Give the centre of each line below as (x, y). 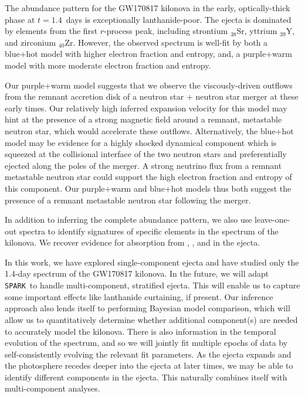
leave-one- (272, 220)
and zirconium (30, 42)
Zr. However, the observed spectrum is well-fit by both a (166, 42)
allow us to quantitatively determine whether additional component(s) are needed (151, 319)
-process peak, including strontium (166, 31)
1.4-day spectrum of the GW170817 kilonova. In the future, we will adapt (137, 273)
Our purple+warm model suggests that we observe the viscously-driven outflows (149, 85)
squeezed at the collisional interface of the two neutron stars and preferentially (146, 154)
